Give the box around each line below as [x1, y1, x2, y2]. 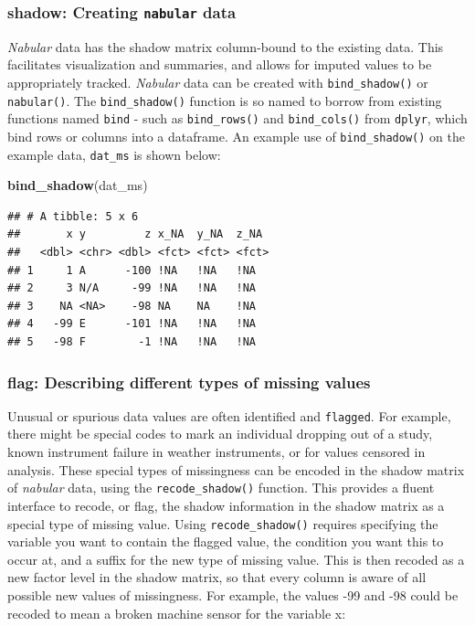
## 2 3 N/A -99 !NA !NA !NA [7, 281, 257, 295]
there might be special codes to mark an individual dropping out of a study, [7, 424, 433, 443]
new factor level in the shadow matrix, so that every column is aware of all [7, 568, 427, 587]
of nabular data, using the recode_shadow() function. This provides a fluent [7, 478, 435, 497]
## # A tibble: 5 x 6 [7, 209, 139, 223]
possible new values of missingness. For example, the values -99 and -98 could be [7, 585, 459, 604]
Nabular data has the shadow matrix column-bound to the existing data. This [7, 37, 444, 56]
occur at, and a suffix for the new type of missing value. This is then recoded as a [7, 549, 465, 568]
